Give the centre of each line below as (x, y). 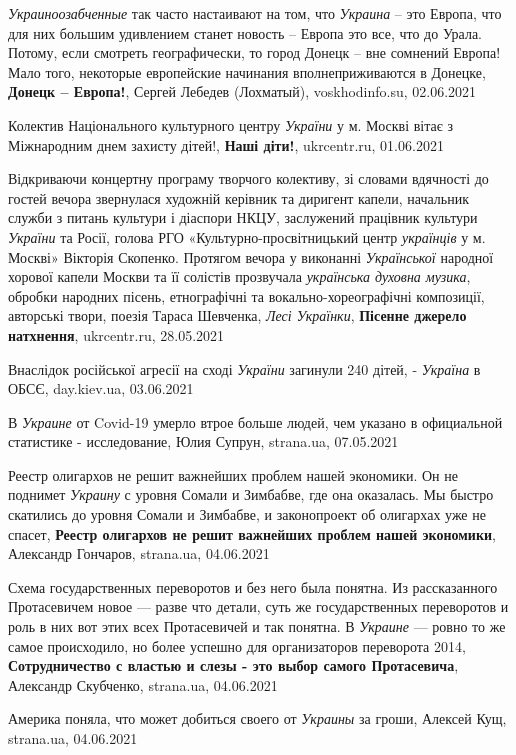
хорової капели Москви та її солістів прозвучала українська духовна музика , (239, 276)
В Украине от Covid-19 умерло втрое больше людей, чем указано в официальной (255, 421)
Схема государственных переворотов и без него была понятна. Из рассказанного (253, 586)
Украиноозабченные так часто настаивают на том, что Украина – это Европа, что (255, 13)
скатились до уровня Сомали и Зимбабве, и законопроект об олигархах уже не (247, 514)
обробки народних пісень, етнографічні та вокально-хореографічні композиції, (246, 295)
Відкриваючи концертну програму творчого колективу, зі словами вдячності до (248, 178)
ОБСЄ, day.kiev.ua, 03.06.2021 (101, 388)
